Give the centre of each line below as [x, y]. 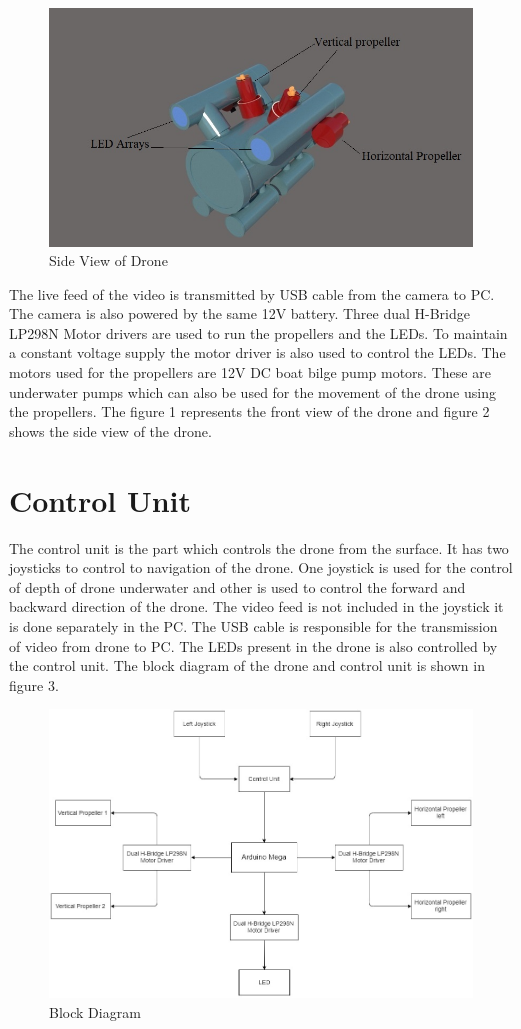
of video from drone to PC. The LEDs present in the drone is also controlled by [253, 645]
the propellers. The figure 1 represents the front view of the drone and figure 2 [249, 411]
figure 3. [34, 684]
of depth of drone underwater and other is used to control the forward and [237, 586]
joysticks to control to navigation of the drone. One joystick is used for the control [261, 567]
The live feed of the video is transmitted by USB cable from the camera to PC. [252, 293]
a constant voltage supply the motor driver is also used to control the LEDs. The [257, 352]
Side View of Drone [108, 260]
